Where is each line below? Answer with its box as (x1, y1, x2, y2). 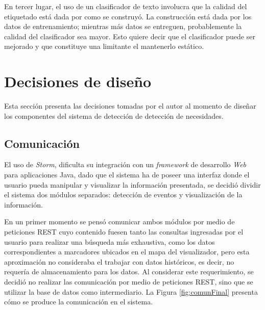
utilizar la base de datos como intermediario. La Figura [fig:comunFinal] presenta (4, 286, 258, 297)
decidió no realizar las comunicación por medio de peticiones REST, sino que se (4, 276, 253, 287)
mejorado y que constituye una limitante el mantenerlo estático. (4, 41, 204, 51)
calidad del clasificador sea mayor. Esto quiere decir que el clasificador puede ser (4, 31, 255, 41)
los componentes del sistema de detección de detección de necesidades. (4, 110, 224, 121)
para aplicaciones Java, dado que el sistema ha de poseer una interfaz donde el (4, 169, 250, 180)
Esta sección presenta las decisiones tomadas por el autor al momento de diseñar (4, 100, 256, 111)
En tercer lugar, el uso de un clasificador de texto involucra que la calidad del (4, 1, 247, 11)
